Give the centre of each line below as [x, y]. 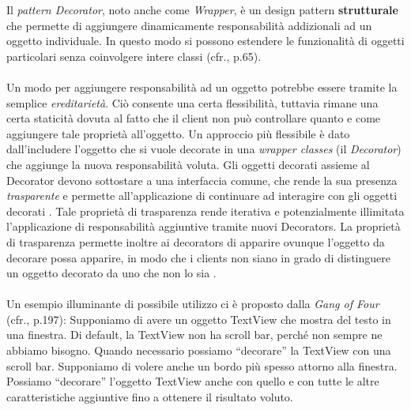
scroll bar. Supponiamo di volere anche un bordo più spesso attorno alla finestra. [202, 365]
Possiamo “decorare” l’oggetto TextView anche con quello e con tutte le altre [193, 381]
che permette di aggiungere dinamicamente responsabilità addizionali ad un [189, 25]
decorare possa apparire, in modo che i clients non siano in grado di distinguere [198, 257]
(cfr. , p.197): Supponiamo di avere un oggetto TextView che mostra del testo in [199, 319]
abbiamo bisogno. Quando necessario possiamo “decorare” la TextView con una [199, 350]
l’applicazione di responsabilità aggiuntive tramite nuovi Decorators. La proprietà [204, 226]
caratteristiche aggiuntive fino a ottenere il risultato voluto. [150, 396]
